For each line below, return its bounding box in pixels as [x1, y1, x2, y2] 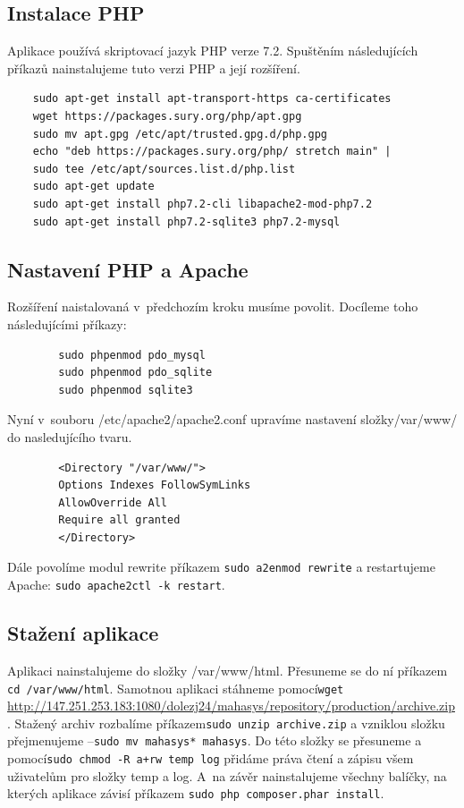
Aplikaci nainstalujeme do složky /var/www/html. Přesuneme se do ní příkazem [7, 660, 448, 679]
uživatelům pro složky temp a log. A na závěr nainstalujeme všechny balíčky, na [7, 766, 447, 785]
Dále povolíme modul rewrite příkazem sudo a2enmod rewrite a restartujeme [7, 557, 435, 576]
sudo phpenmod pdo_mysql [58, 348, 206, 361]
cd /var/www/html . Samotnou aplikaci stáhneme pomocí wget [7, 678, 344, 697]
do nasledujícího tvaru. [7, 427, 132, 446]
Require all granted [58, 514, 181, 527]
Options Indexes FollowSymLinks [58, 479, 251, 492]
